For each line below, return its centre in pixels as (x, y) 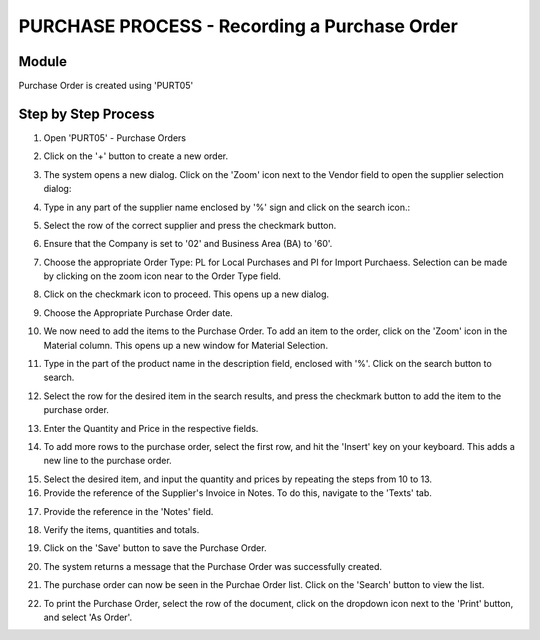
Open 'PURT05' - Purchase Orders (115, 137)
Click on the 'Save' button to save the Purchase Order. (155, 548)
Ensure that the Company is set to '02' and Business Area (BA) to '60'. (188, 244)
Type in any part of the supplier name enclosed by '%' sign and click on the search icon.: (227, 207)
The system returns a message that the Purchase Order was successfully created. (213, 566)
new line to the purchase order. (107, 461)
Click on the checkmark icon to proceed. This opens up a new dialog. (186, 294)
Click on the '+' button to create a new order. (136, 156)
